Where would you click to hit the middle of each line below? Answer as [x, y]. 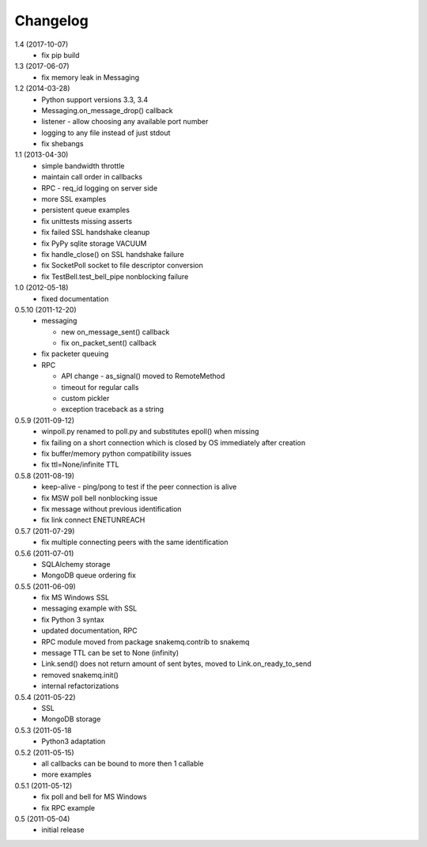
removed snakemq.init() [80, 675]
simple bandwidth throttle [83, 165]
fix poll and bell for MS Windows [94, 797]
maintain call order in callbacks [92, 177]
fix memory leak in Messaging [91, 77]
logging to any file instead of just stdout [106, 132]
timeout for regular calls [100, 387]
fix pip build [60, 55]
